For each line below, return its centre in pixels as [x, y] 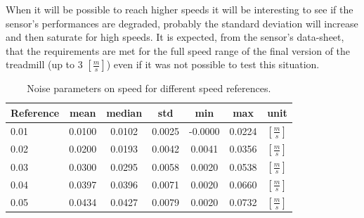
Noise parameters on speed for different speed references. [149, 88]
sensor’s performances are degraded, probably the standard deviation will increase [182, 23]
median [124, 112]
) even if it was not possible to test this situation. [213, 64]
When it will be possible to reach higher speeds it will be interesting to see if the [180, 9]
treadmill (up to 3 [44, 64]
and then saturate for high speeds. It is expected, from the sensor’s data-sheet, [175, 37]
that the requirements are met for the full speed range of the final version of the [178, 50]
